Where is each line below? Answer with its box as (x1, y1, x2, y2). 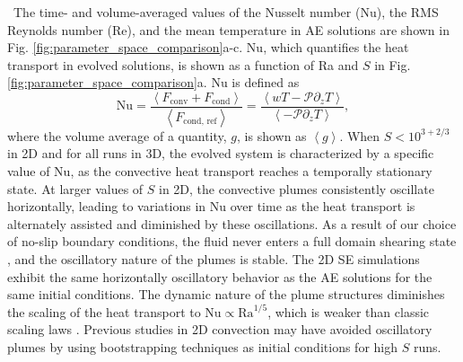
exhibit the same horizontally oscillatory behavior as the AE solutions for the (7, 267, 432, 286)
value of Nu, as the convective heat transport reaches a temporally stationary (7, 162, 432, 181)
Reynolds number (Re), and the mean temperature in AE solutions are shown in (7, 20, 450, 39)
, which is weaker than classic (267, 302, 430, 321)
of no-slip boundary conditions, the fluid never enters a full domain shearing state (7, 232, 457, 251)
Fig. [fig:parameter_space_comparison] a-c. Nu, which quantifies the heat (7, 38, 409, 57)
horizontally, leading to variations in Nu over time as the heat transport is (7, 197, 415, 216)
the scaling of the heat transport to (7, 302, 201, 321)
